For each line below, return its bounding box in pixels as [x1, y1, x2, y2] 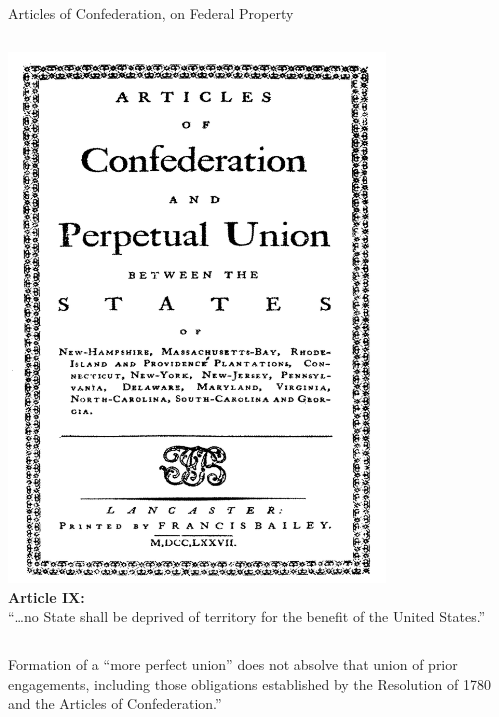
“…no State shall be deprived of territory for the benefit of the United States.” [8, 606, 486, 627]
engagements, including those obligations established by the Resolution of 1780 [8, 673, 491, 694]
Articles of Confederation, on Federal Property [8, 3, 294, 23]
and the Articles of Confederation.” [8, 693, 222, 714]
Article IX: [8, 586, 85, 607]
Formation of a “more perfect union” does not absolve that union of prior [8, 654, 458, 675]
